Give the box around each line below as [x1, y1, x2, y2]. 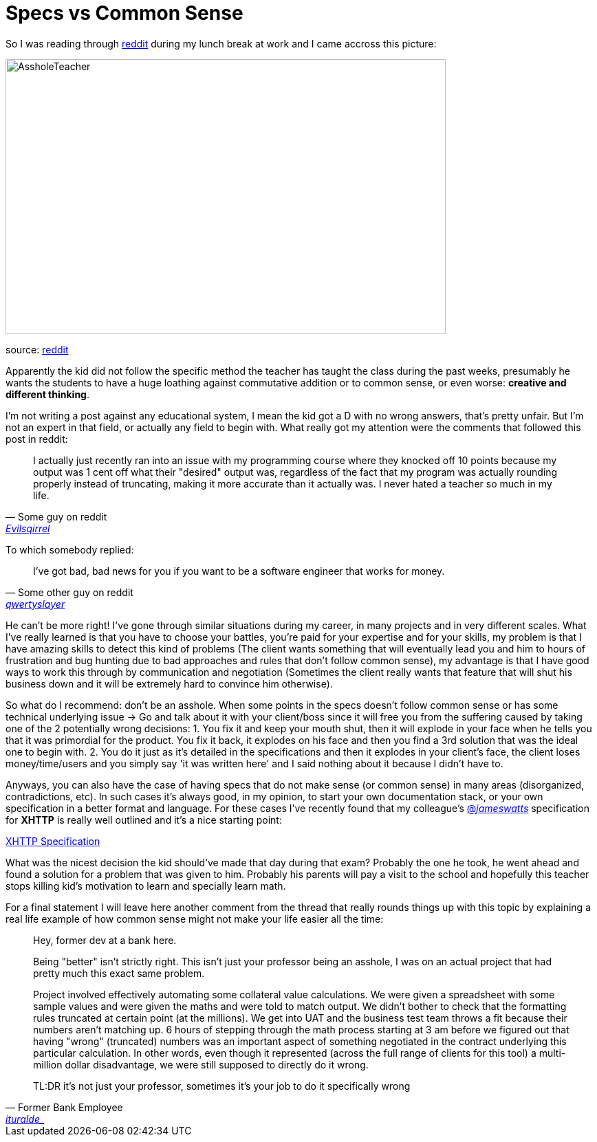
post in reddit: [6, 432, 68, 445]
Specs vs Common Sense [6, 1, 243, 25]
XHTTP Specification [6, 835, 100, 847]
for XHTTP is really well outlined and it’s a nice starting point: [6, 813, 282, 826]
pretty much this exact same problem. [33, 967, 205, 979]
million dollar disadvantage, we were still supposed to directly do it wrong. [33, 1058, 369, 1070]
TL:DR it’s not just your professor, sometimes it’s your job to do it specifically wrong [33, 1079, 411, 1092]
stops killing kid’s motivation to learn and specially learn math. [6, 879, 286, 892]
